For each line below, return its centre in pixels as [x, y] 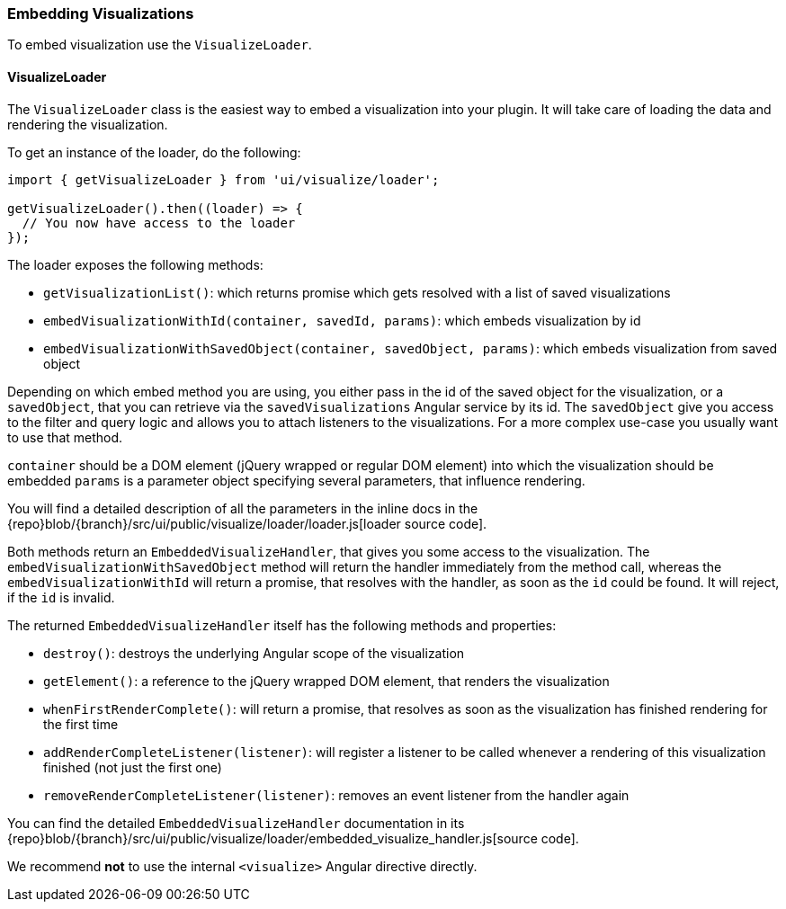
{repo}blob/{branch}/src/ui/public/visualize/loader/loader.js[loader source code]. [247, 523]
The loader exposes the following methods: [135, 264]
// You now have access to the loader [159, 223]
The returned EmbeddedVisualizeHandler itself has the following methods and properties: [282, 625]
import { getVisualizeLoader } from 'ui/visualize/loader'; [223, 179]
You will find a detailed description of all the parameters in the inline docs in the [243, 508]
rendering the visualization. [88, 124]
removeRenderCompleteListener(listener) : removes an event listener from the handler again [336, 795]
